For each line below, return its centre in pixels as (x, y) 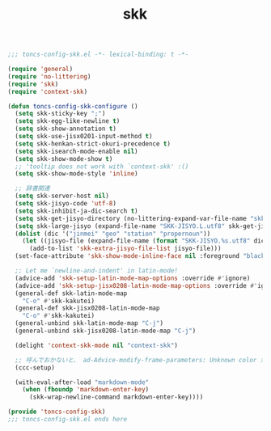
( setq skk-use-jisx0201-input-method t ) (84, 137)
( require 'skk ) (33, 84)
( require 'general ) (40, 70)
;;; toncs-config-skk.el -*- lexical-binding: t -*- (98, 55)
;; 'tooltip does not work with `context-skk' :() (102, 167)
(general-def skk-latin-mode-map (71, 293)
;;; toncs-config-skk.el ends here (68, 420)
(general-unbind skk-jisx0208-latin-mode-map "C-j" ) (106, 331)
